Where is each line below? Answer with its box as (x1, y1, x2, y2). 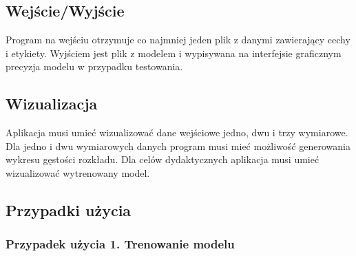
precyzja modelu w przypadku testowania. (6, 59, 183, 74)
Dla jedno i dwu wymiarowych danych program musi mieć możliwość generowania (6, 138, 350, 153)
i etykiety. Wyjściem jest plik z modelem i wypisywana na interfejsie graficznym (6, 45, 342, 60)
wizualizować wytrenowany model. (6, 165, 150, 180)
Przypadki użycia (6, 199, 132, 220)
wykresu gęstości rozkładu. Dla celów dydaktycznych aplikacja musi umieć (6, 152, 320, 167)
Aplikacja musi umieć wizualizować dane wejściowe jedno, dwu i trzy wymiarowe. (6, 125, 348, 140)
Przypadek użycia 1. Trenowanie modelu (6, 235, 235, 253)
